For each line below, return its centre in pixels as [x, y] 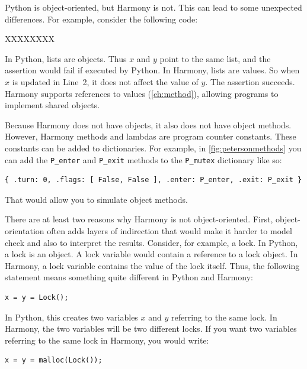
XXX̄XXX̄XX [30, 39]
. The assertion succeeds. [250, 81]
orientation [25, 230]
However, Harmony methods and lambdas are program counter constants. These [151, 136]
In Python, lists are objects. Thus [66, 58]
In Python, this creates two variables [71, 317]
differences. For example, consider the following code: [101, 19]
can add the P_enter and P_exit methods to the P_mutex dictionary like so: [143, 159]
